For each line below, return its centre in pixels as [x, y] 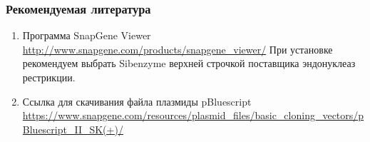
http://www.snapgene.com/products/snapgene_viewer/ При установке [178, 49]
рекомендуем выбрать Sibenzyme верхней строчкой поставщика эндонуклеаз [189, 63]
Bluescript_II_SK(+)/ [73, 129]
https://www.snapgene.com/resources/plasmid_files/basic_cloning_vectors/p [193, 115]
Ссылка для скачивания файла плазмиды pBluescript [137, 101]
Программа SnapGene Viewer [87, 35]
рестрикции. [49, 77]
